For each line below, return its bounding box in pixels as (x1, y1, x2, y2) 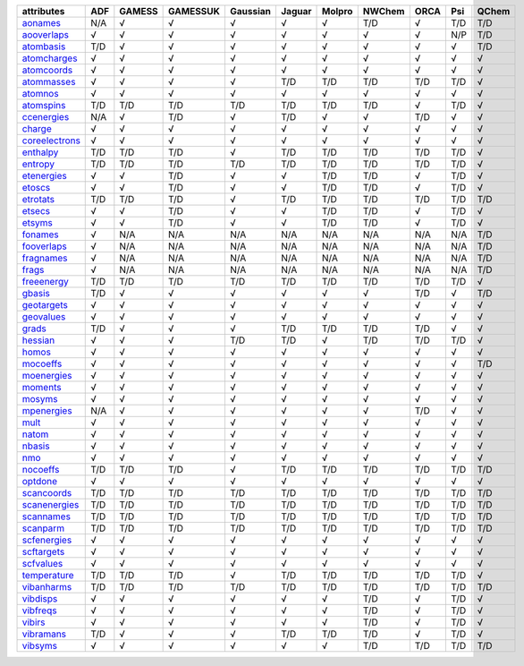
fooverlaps (21, 240, 67, 252)
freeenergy (21, 276, 69, 287)
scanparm (21, 522, 65, 534)
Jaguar (281, 5, 312, 17)
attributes (21, 5, 65, 17)
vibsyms (21, 640, 58, 652)
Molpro (321, 5, 353, 17)
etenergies (21, 170, 67, 182)
